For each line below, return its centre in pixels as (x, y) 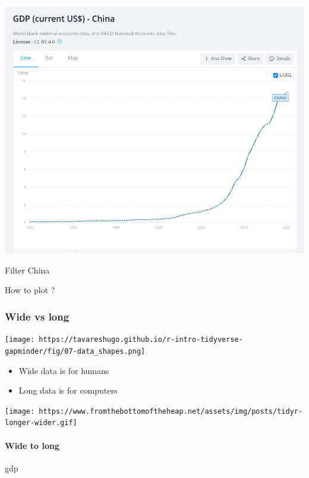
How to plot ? (30, 290)
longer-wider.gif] (41, 423)
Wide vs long (37, 316)
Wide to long (32, 445)
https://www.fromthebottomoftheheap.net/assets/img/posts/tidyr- (171, 411)
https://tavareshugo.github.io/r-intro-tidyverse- (141, 340)
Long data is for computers (68, 390)
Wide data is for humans (64, 370)
